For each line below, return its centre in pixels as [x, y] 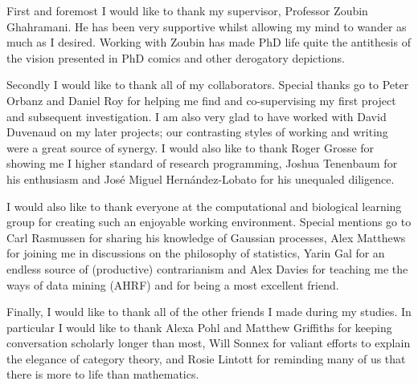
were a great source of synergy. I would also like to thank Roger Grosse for [191, 147]
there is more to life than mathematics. [103, 374]
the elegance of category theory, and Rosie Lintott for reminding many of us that [206, 358]
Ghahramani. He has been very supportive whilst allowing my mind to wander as [207, 26]
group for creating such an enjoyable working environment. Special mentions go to [209, 222]
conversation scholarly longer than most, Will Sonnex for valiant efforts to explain [209, 343]
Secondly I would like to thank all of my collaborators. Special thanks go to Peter [208, 85]
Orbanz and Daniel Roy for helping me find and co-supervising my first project [201, 100]
